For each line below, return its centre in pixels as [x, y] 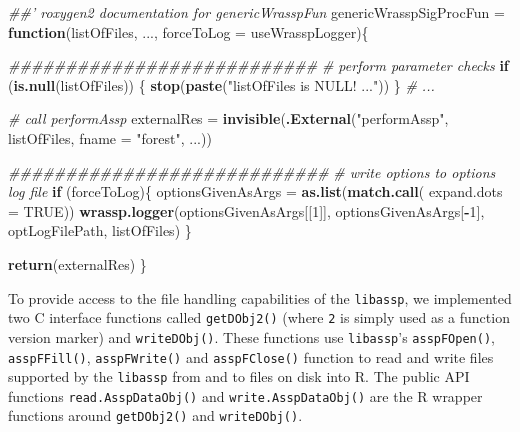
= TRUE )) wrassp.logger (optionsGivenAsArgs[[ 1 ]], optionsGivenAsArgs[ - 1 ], [246, 210]
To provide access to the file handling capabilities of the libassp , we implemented [260, 297]
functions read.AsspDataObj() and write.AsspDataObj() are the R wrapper [245, 395]
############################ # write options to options [252, 171]
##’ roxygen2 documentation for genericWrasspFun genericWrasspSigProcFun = [256, 12]
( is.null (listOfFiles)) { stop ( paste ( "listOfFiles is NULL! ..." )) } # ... [221, 84]
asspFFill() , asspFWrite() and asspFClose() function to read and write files [251, 356]
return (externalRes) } [77, 263]
